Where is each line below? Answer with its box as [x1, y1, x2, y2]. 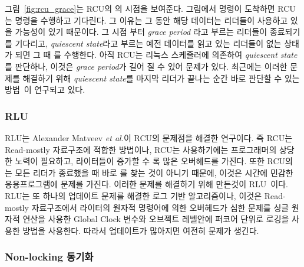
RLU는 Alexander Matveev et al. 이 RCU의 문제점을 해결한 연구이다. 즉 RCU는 [5, 131, 293, 144]
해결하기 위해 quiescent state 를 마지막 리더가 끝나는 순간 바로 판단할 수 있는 [22, 71, 300, 84]
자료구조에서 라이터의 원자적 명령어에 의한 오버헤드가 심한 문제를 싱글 [31, 201, 289, 213]
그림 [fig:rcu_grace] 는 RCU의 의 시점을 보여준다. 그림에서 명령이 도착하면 [5, 2, 275, 14]
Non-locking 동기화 [5, 249, 94, 264]
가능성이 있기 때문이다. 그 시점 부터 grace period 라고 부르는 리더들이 [15, 25, 267, 38]
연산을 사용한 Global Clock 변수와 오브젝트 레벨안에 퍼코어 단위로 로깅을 [22, 213, 289, 225]
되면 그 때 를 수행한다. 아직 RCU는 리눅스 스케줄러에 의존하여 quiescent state [15, 48, 298, 61]
